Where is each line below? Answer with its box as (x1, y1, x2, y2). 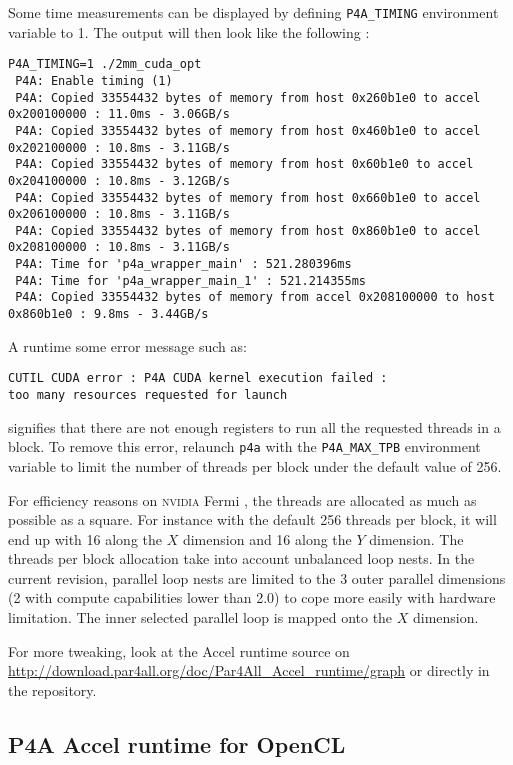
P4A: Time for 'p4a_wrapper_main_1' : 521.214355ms (15, 273, 366, 288)
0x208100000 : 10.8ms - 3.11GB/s (8, 240, 230, 255)
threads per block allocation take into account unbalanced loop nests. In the (8, 548, 475, 569)
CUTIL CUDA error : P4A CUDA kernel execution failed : (8, 371, 388, 386)
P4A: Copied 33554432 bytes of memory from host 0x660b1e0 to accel (15, 190, 481, 205)
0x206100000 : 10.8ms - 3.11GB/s (8, 207, 230, 222)
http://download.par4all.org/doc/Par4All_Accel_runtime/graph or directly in (8, 660, 490, 681)
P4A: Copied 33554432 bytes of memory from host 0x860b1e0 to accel (15, 223, 481, 238)
